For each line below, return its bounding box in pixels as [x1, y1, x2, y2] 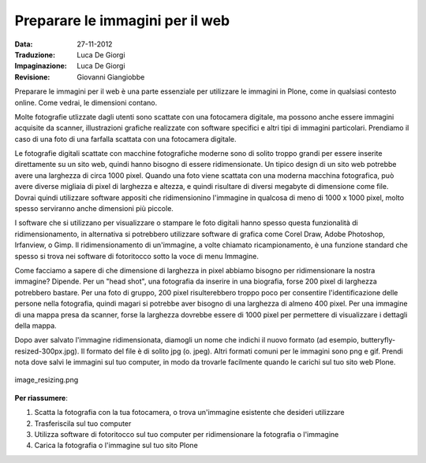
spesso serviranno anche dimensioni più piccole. [14, 204, 174, 213]
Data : [14, 39, 33, 49]
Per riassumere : [14, 393, 69, 402]
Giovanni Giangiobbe [77, 72, 145, 82]
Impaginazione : [14, 61, 67, 71]
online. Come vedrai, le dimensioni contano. [14, 98, 158, 107]
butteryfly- [360, 335, 396, 345]
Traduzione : [14, 50, 55, 59]
